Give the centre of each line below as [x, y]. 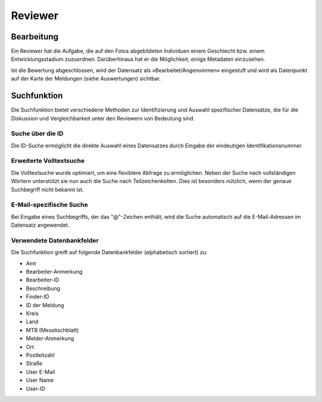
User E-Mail [41, 372]
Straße [34, 363]
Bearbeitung [35, 37]
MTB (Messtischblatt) [52, 330]
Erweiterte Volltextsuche [48, 161]
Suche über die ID [37, 134]
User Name [40, 380]
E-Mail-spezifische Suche [49, 205]
